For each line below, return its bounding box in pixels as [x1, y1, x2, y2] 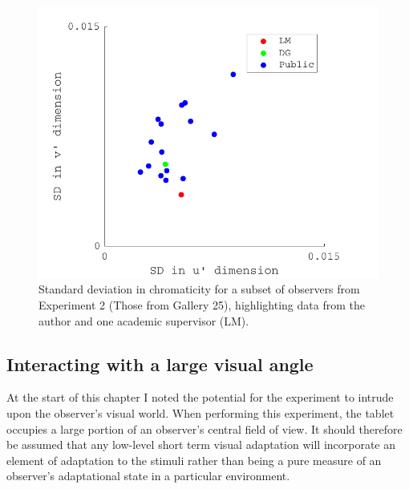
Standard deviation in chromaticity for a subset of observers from [38, 281, 360, 297]
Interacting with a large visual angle [6, 351, 314, 376]
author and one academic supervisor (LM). [38, 312, 249, 329]
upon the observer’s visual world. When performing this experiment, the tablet [6, 405, 395, 422]
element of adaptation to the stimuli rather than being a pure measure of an [6, 451, 382, 468]
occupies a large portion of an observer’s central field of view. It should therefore [6, 420, 403, 437]
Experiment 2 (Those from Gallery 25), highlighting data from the [38, 297, 365, 313]
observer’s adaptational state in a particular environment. [6, 467, 290, 484]
